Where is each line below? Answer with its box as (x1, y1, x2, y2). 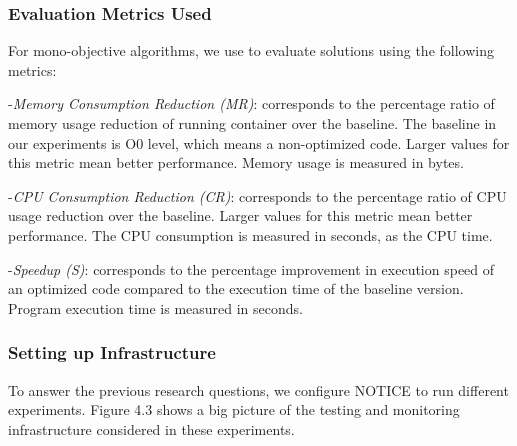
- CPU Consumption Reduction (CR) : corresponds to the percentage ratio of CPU (8, 185, 507, 206)
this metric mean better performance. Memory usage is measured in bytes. (8, 152, 464, 173)
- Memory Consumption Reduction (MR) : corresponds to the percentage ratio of (8, 93, 495, 114)
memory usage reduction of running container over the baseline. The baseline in (8, 113, 497, 133)
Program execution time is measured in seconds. (8, 297, 303, 318)
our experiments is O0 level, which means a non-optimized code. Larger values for (8, 132, 510, 153)
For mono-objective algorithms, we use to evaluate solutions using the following (8, 40, 494, 61)
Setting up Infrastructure (8, 340, 216, 365)
